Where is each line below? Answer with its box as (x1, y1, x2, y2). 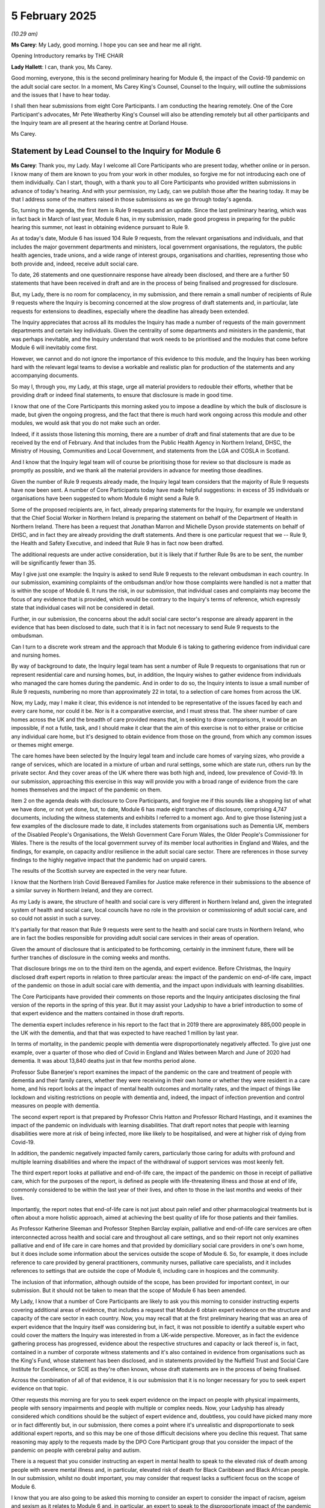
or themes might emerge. (11, 741, 74, 748)
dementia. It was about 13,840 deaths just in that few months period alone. (11, 1057, 197, 1065)
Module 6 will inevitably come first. (11, 344, 98, 351)
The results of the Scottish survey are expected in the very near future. (11, 867, 188, 875)
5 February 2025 (11, 9, 96, 22)
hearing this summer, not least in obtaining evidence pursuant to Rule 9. (11, 224, 190, 231)
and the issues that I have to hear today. (11, 91, 111, 98)
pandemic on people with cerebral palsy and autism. (11, 1446, 141, 1454)
